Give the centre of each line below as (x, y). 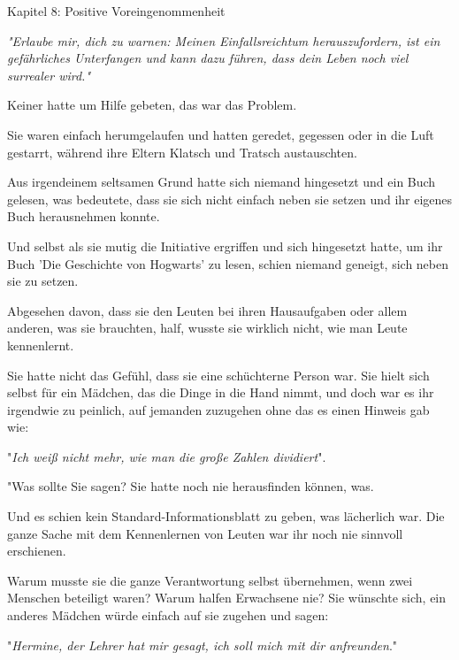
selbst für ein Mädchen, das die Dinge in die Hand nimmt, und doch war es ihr (221, 392)
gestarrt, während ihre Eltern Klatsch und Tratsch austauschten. (182, 152)
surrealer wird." (49, 75)
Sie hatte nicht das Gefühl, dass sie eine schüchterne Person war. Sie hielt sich (218, 375)
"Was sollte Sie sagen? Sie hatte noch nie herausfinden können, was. (191, 486)
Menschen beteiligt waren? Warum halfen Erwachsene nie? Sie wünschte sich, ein (227, 598)
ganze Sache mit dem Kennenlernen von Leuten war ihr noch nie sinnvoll (205, 533)
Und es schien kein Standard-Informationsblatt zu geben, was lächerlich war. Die (226, 516)
